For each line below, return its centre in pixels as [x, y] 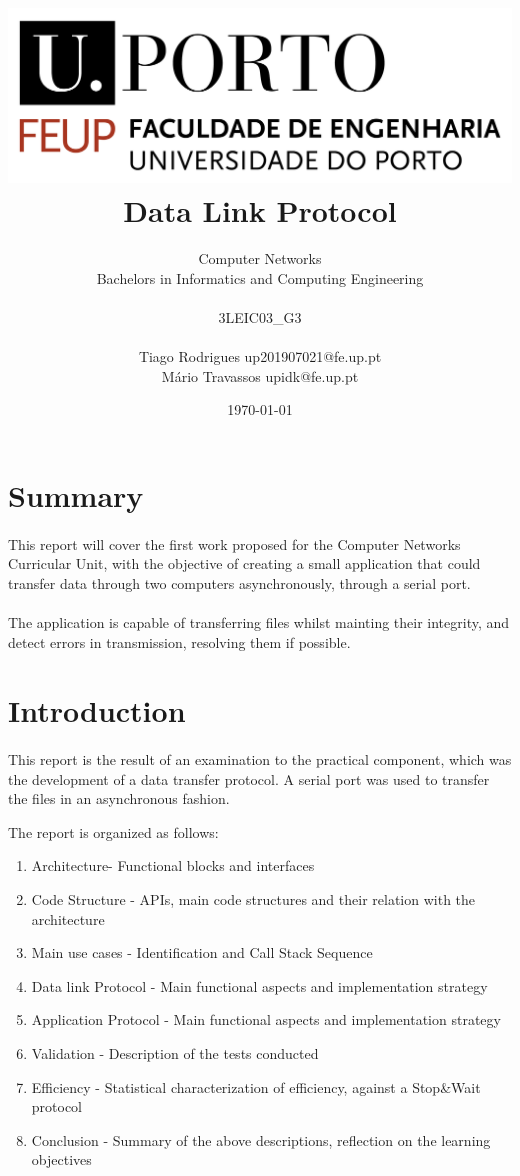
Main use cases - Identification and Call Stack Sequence [202, 952]
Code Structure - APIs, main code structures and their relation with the [253, 899]
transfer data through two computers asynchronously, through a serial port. [239, 582]
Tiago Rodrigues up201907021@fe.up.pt [260, 356]
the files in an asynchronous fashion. [119, 798]
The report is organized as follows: [113, 831]
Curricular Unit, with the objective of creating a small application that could [244, 563]
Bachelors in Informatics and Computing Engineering [260, 277]
